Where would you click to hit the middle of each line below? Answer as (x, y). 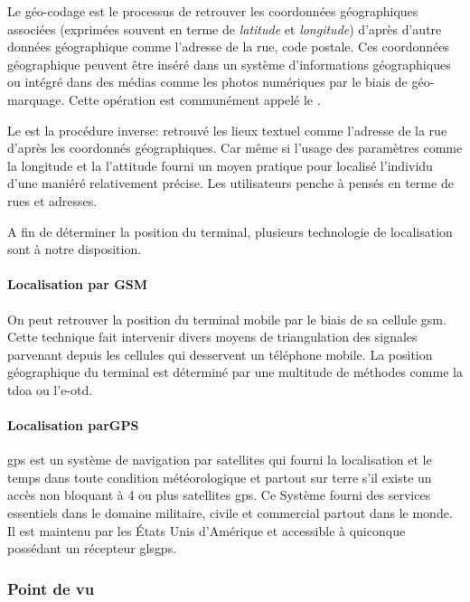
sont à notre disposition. (75, 249)
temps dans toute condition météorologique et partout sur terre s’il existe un (220, 477)
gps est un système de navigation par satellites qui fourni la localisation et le (220, 460)
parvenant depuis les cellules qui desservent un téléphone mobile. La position (220, 354)
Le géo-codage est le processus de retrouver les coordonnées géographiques (213, 11)
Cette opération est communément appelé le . (195, 99)
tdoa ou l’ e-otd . (50, 389)
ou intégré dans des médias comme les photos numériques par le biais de (207, 82)
